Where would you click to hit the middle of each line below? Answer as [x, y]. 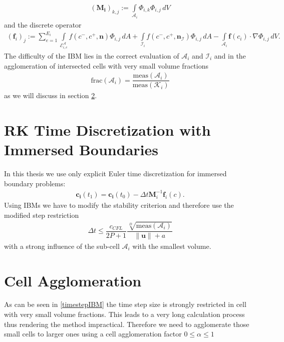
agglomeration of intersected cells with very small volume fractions [106, 65]
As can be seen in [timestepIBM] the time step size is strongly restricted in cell [125, 304]
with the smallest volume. [172, 246]
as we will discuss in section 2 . [51, 95]
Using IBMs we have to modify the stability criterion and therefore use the [119, 205]
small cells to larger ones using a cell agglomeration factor [93, 334]
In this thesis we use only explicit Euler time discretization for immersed [115, 174]
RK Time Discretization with [107, 130]
